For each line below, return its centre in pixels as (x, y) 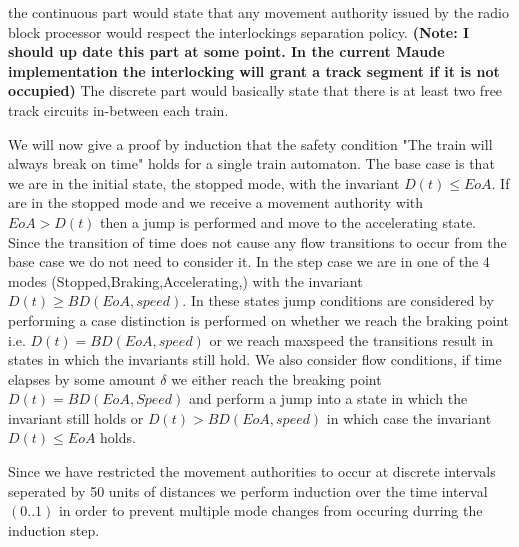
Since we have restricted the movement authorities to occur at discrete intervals (252, 471)
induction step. (54, 529)
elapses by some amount (82, 378)
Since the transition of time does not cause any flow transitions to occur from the (257, 241)
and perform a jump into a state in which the (328, 398)
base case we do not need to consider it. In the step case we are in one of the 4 (249, 261)
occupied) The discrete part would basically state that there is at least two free (255, 90)
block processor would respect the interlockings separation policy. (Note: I (239, 31)
